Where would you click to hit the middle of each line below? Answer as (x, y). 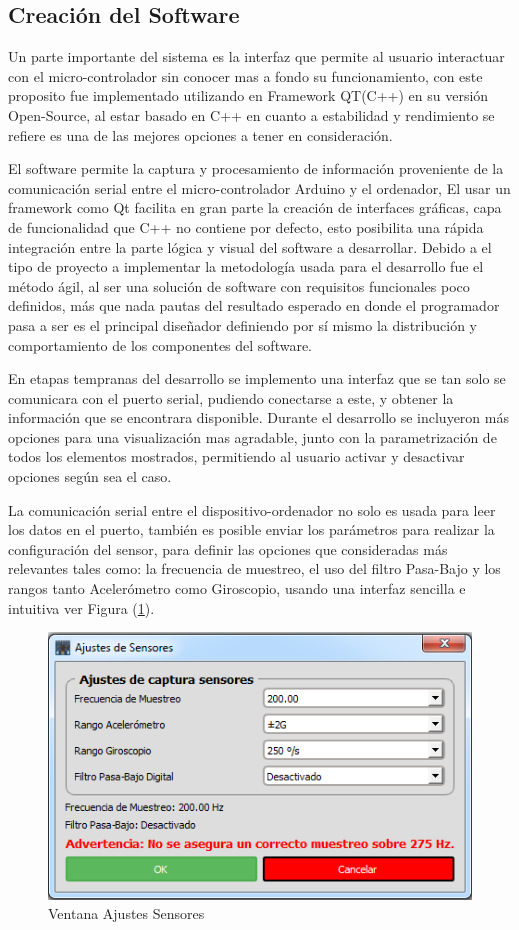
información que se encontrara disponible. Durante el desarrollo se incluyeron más (258, 417)
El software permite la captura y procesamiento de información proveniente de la (256, 168)
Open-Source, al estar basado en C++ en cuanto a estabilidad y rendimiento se (251, 114)
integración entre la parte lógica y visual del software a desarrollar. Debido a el (250, 246)
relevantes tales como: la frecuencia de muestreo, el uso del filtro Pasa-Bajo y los (254, 568)
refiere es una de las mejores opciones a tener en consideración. (200, 134)
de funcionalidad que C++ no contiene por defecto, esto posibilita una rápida (246, 226)
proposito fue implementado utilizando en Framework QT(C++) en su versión (248, 95)
